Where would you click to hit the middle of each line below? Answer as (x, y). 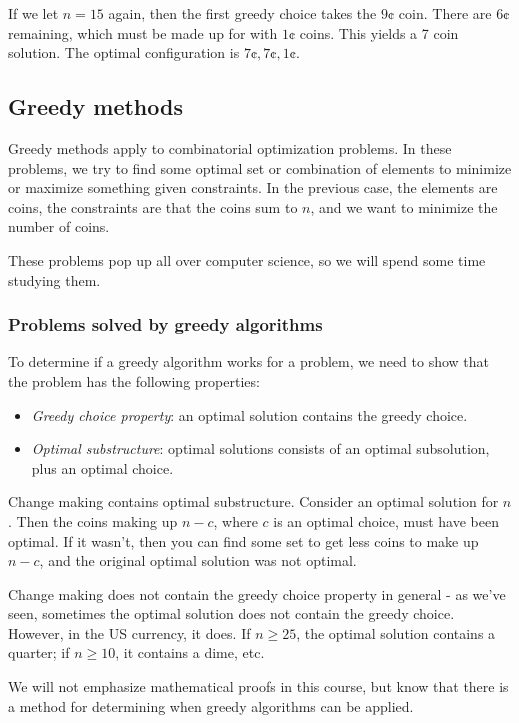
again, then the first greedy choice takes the (242, 13)
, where (235, 520)
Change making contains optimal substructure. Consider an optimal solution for (253, 501)
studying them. (54, 279)
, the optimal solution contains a (396, 632)
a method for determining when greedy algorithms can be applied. (211, 705)
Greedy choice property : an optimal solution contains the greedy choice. (249, 414)
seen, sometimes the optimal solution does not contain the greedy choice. (231, 613)
